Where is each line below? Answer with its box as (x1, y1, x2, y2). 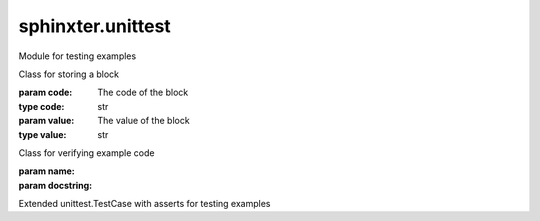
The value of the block (97, 115, 190, 127)
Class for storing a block (18, 68, 120, 80)
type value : (18, 128, 67, 140)
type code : (18, 100, 65, 112)
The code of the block (97, 86, 189, 99)
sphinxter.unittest (18, 15, 172, 37)
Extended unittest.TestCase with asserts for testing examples (18, 198, 271, 210)
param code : (18, 86, 73, 99)
